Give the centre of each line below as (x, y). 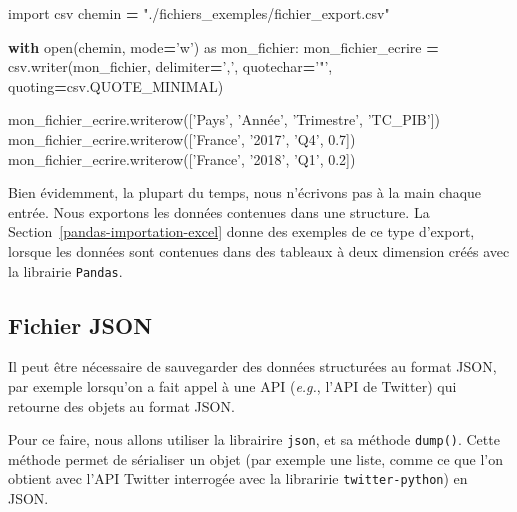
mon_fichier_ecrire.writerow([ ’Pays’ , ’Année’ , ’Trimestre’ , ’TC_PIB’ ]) (224, 119)
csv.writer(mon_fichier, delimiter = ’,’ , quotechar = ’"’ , (170, 66)
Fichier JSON (80, 324)
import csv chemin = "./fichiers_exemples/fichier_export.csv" (199, 13)
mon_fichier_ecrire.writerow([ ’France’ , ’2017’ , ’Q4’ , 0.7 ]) (182, 138)
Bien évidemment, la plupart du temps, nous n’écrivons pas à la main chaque (245, 192)
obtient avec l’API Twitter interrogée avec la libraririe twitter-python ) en (238, 478)
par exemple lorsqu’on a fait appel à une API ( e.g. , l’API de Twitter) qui (232, 385)
